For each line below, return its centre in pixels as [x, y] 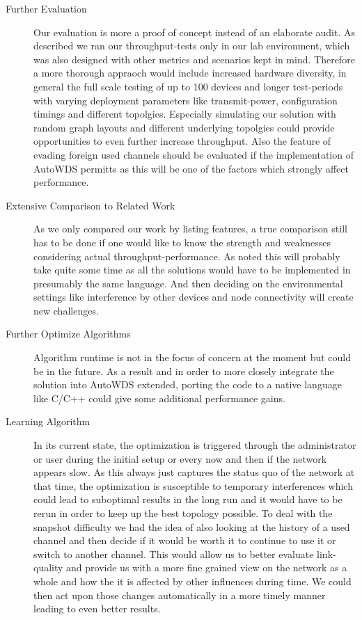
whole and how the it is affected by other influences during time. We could [192, 581]
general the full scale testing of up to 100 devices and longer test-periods [188, 86]
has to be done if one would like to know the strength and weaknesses [182, 242]
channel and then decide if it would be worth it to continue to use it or [185, 540]
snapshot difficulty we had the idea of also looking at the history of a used [192, 526]
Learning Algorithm [48, 421]
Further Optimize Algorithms [68, 334]
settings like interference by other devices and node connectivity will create [194, 297]
